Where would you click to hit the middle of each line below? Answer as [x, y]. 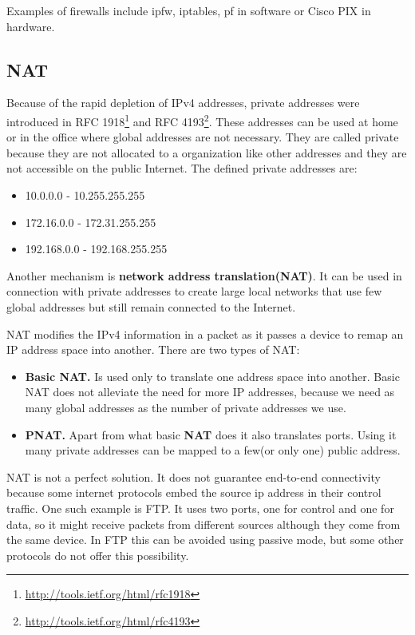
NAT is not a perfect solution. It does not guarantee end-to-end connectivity [194, 476]
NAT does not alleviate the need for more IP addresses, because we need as [210, 392]
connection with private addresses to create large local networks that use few [194, 291]
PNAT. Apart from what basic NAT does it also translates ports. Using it [211, 434]
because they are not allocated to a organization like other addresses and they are [207, 152]
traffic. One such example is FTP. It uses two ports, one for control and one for [200, 508]
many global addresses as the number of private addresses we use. [186, 407]
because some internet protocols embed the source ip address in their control [194, 492]
